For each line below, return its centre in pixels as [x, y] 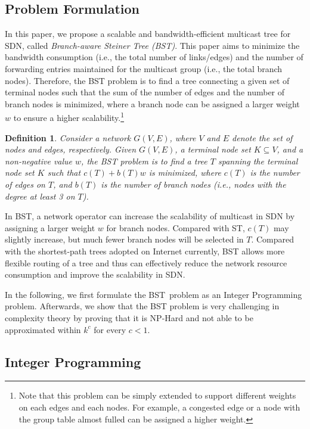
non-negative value [39, 161]
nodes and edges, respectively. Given [70, 149]
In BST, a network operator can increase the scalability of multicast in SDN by [150, 216]
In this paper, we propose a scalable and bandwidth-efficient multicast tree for [148, 34]
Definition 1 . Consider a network [68, 137]
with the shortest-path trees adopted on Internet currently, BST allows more [145, 251]
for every [110, 329]
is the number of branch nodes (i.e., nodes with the [193, 184]
